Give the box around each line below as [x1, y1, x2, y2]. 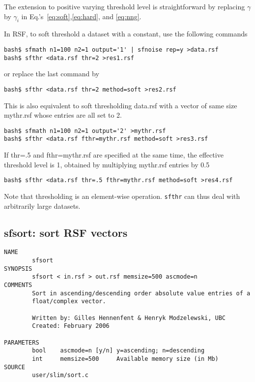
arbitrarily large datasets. [4, 200, 81, 211]
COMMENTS [4, 281, 32, 288]
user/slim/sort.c [32, 372, 88, 379]
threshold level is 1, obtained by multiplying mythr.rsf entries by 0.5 [4, 159, 210, 169]
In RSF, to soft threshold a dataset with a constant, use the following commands [4, 29, 248, 39]
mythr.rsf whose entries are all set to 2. [4, 110, 122, 120]
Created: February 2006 [32, 322, 110, 330]
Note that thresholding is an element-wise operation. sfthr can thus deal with [4, 191, 240, 201]
